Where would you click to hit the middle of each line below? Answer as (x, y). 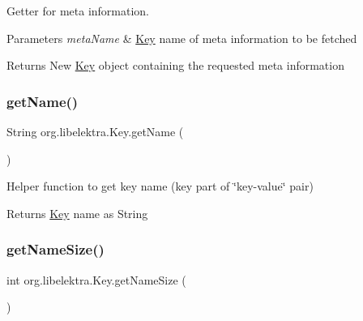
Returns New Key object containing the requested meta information (175, 65)
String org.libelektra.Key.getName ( (95, 131)
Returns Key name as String (77, 213)
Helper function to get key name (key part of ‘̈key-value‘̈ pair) (160, 186)
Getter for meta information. (78, 11)
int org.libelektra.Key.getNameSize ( (96, 279)
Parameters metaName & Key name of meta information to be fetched (182, 38)
